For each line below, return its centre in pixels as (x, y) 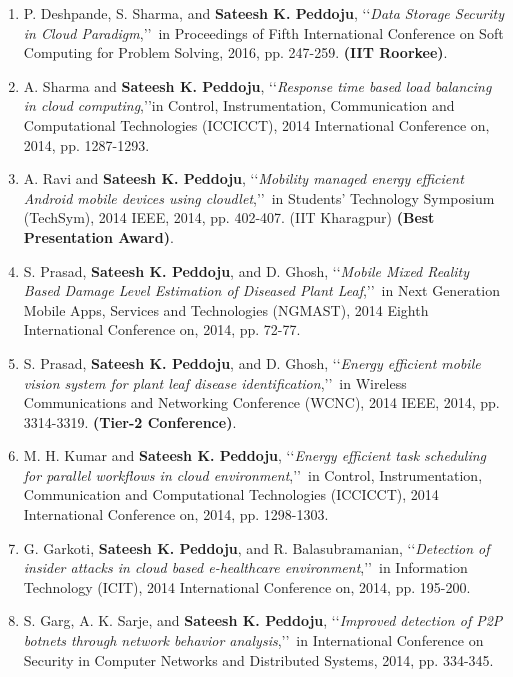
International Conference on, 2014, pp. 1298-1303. (176, 514)
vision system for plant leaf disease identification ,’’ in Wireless (215, 382)
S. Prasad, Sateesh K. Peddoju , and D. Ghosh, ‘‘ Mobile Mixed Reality (246, 270)
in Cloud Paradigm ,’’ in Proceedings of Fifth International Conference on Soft (263, 32)
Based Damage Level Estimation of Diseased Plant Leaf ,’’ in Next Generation (261, 290)
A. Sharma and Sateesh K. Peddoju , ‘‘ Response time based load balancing (257, 85)
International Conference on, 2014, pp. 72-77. (162, 329)
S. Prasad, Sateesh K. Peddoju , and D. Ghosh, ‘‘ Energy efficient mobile (252, 362)
